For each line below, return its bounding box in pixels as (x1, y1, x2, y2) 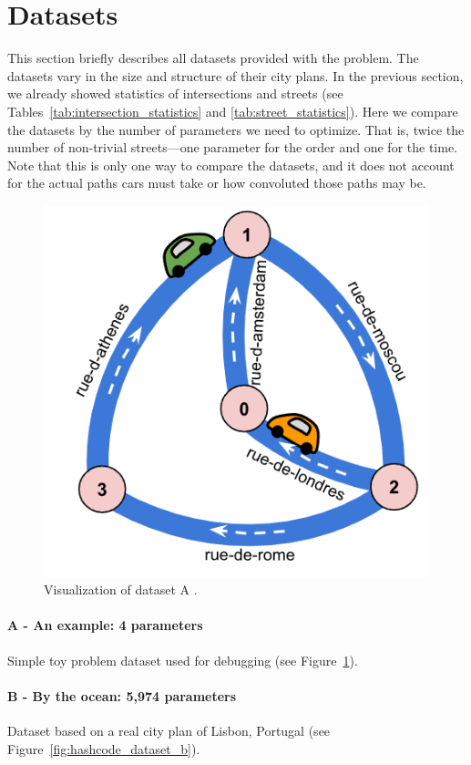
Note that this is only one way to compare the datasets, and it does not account (7, 155, 455, 174)
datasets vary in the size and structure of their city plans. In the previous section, (7, 66, 464, 85)
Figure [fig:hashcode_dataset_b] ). (7, 739, 200, 758)
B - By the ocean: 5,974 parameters (7, 686, 237, 705)
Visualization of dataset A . (44, 580, 198, 599)
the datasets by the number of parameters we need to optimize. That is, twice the (7, 119, 465, 139)
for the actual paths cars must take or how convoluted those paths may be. (7, 173, 426, 192)
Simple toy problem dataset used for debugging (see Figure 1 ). (7, 650, 358, 669)
